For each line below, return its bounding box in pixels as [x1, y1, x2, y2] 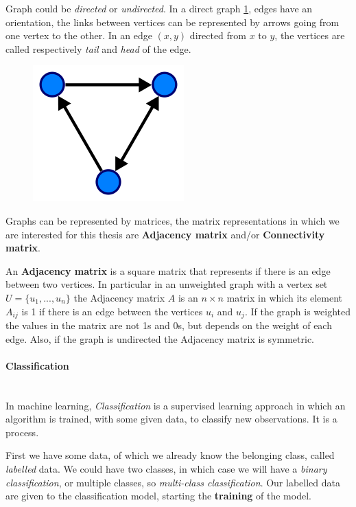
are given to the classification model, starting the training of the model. [5, 488, 311, 503]
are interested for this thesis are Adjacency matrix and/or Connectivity [5, 227, 325, 241]
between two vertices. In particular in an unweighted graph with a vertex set [5, 277, 328, 291]
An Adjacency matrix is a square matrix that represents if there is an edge [5, 263, 331, 278]
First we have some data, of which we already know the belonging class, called [5, 448, 335, 462]
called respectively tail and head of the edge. [5, 41, 191, 56]
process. [5, 425, 39, 439]
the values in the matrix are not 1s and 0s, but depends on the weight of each [5, 317, 332, 332]
